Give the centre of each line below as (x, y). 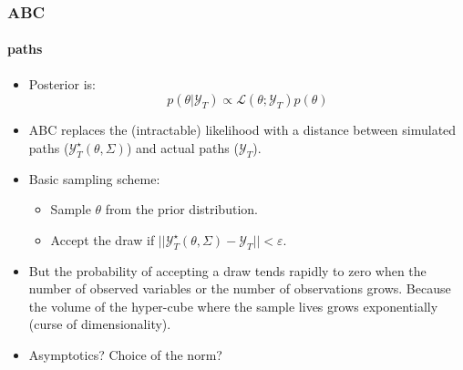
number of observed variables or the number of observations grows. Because (240, 288)
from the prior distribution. (181, 209)
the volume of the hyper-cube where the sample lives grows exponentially (233, 306)
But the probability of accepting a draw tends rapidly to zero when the (227, 270)
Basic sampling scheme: (94, 178)
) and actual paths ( (182, 147)
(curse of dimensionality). (100, 324)
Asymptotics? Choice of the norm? (125, 354)
